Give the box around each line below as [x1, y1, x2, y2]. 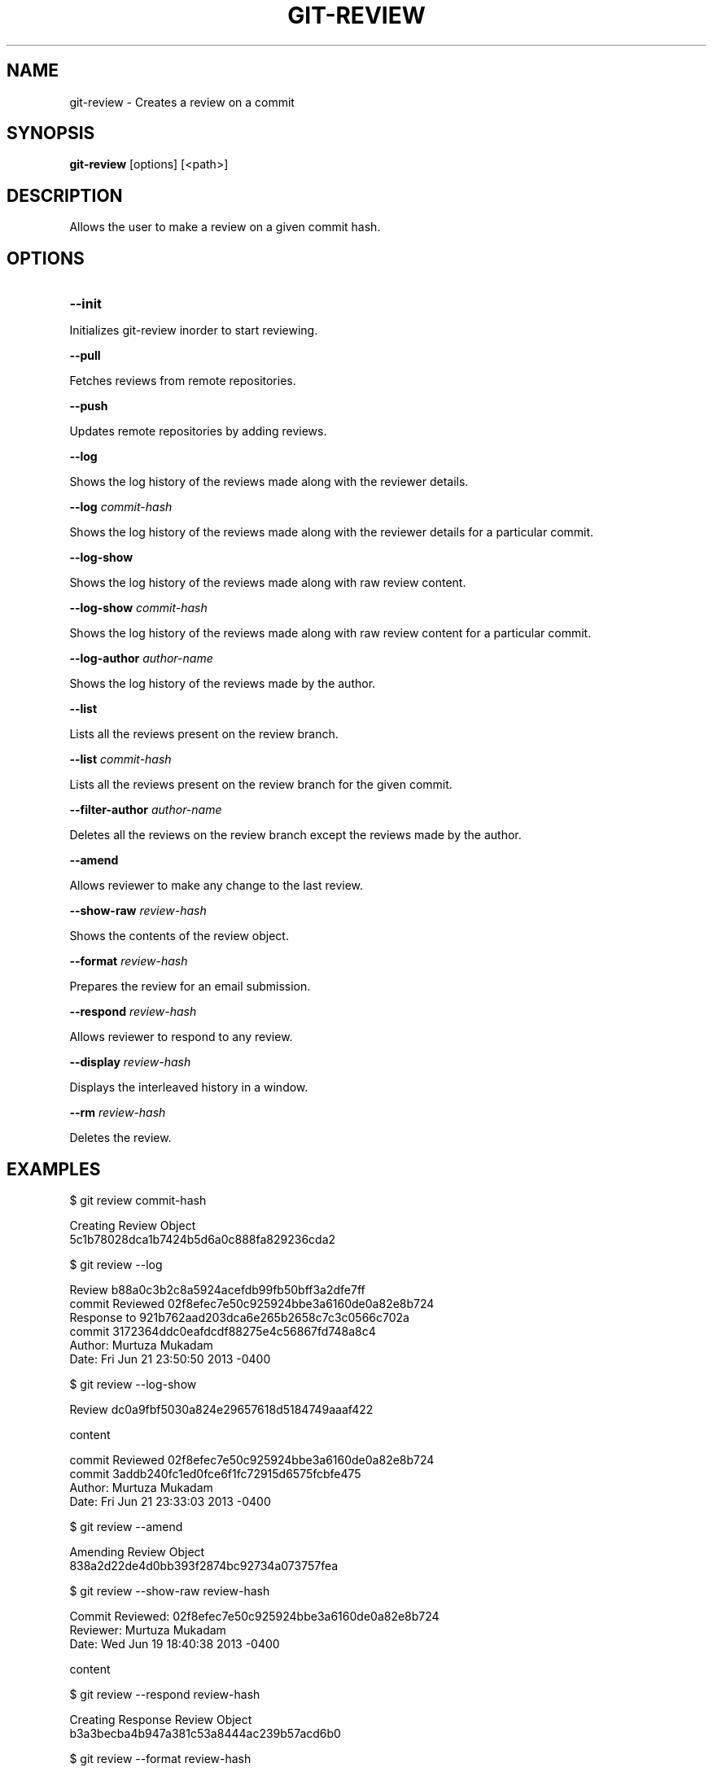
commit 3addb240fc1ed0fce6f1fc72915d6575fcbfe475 [69, 1466, 361, 1481]
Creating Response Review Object [69, 1712, 252, 1726]
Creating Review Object [69, 1218, 196, 1232]
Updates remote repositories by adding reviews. [69, 424, 327, 439]
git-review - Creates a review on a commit [69, 94, 295, 109]
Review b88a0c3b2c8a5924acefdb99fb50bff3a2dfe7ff [69, 1282, 365, 1297]
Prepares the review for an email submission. [69, 979, 311, 994]
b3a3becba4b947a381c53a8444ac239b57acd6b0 [69, 1726, 341, 1740]
